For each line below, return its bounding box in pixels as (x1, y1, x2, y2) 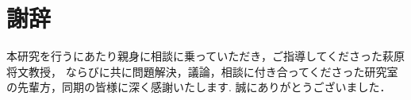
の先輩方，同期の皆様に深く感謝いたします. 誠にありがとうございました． (6, 79, 391, 95)
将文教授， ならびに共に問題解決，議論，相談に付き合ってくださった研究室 (6, 63, 398, 79)
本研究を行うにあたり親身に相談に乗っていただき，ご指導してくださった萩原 (6, 48, 405, 64)
